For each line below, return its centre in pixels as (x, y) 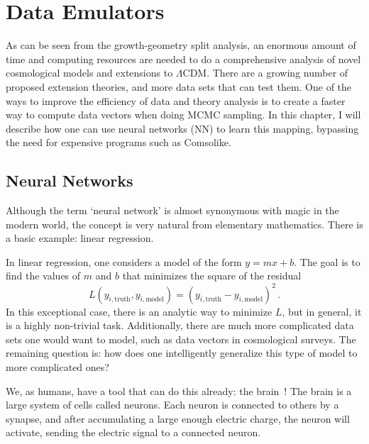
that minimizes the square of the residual (212, 276)
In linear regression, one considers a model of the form (124, 261)
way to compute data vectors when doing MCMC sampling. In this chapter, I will (183, 115)
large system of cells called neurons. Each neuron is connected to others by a (172, 405)
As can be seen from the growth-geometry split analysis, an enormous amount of (181, 45)
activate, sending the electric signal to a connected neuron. (133, 432)
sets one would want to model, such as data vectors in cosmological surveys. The (181, 339)
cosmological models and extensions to (89, 73)
